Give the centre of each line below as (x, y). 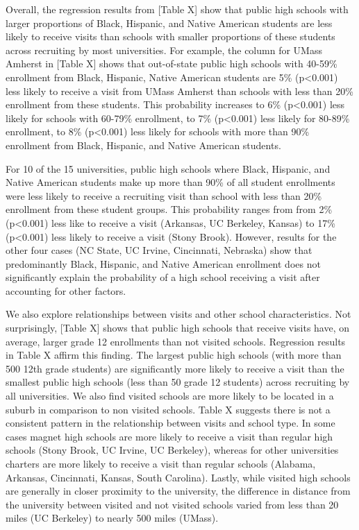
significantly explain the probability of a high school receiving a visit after (163, 277)
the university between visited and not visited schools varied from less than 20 (172, 504)
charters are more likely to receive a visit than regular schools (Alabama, (161, 463)
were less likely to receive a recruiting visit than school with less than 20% (164, 195)
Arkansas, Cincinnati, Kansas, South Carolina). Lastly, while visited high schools (178, 477)
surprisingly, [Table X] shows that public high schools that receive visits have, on (178, 328)
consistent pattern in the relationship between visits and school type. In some (170, 423)
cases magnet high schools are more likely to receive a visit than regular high (169, 436)
